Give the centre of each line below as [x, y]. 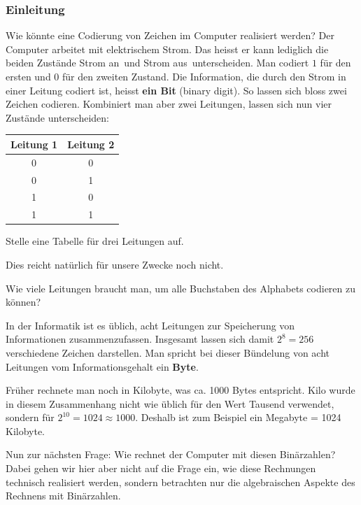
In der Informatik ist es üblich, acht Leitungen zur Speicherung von [150, 325]
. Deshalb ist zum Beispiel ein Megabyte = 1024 [238, 417]
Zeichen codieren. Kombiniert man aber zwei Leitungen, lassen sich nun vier [169, 104]
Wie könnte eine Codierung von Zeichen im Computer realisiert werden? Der [170, 35]
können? [23, 302]
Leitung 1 [34, 144]
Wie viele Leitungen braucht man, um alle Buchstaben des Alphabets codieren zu [181, 288]
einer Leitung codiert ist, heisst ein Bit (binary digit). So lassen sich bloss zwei [176, 90]
